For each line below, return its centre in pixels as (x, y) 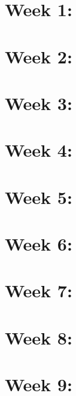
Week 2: (39, 56)
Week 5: (39, 197)
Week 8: (39, 337)
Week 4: (39, 150)
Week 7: (39, 290)
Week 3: (39, 103)
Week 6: (39, 244)
